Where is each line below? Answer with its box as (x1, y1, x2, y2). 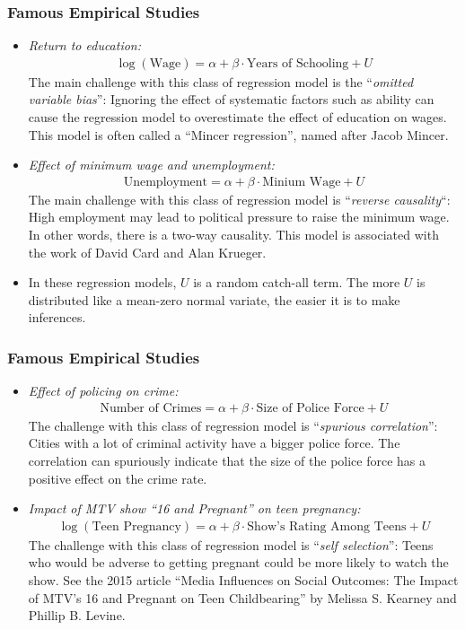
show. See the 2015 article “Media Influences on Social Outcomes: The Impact (28, 571, 459, 590)
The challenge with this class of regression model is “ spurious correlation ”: (28, 416, 438, 434)
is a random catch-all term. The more (193, 273, 400, 292)
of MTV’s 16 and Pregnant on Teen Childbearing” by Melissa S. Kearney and (28, 588, 457, 607)
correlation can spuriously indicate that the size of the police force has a (28, 451, 426, 470)
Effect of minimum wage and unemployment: (28, 155, 275, 174)
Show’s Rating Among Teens (247, 520, 407, 533)
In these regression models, (28, 273, 177, 292)
